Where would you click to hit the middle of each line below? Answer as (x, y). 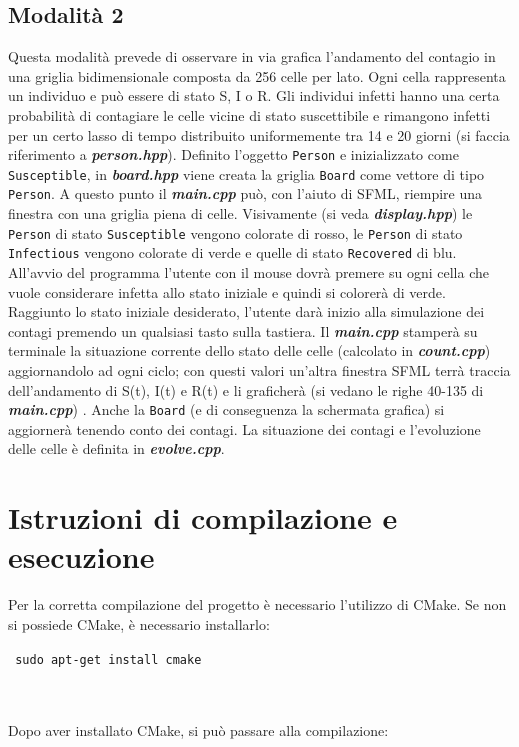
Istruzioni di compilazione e (203, 517)
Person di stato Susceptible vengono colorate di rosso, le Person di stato (235, 232)
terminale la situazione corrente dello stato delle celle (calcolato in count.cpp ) (249, 350)
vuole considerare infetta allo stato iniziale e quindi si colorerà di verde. (227, 291)
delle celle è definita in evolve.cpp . (116, 448)
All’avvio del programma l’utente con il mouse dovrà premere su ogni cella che (248, 272)
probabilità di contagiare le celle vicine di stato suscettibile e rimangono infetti (249, 114)
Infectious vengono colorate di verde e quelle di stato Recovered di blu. (232, 252)
